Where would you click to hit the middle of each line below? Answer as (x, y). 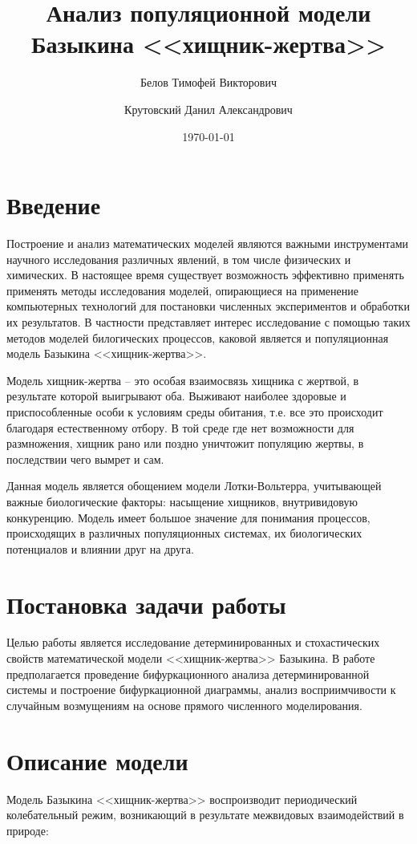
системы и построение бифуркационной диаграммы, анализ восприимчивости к (201, 690)
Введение (54, 205)
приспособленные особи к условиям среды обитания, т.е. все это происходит (195, 411)
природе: (28, 830)
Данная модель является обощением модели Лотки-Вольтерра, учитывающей (194, 486)
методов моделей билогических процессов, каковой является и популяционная (198, 337)
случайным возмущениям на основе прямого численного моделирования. (184, 705)
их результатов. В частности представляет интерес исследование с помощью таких (208, 322)
